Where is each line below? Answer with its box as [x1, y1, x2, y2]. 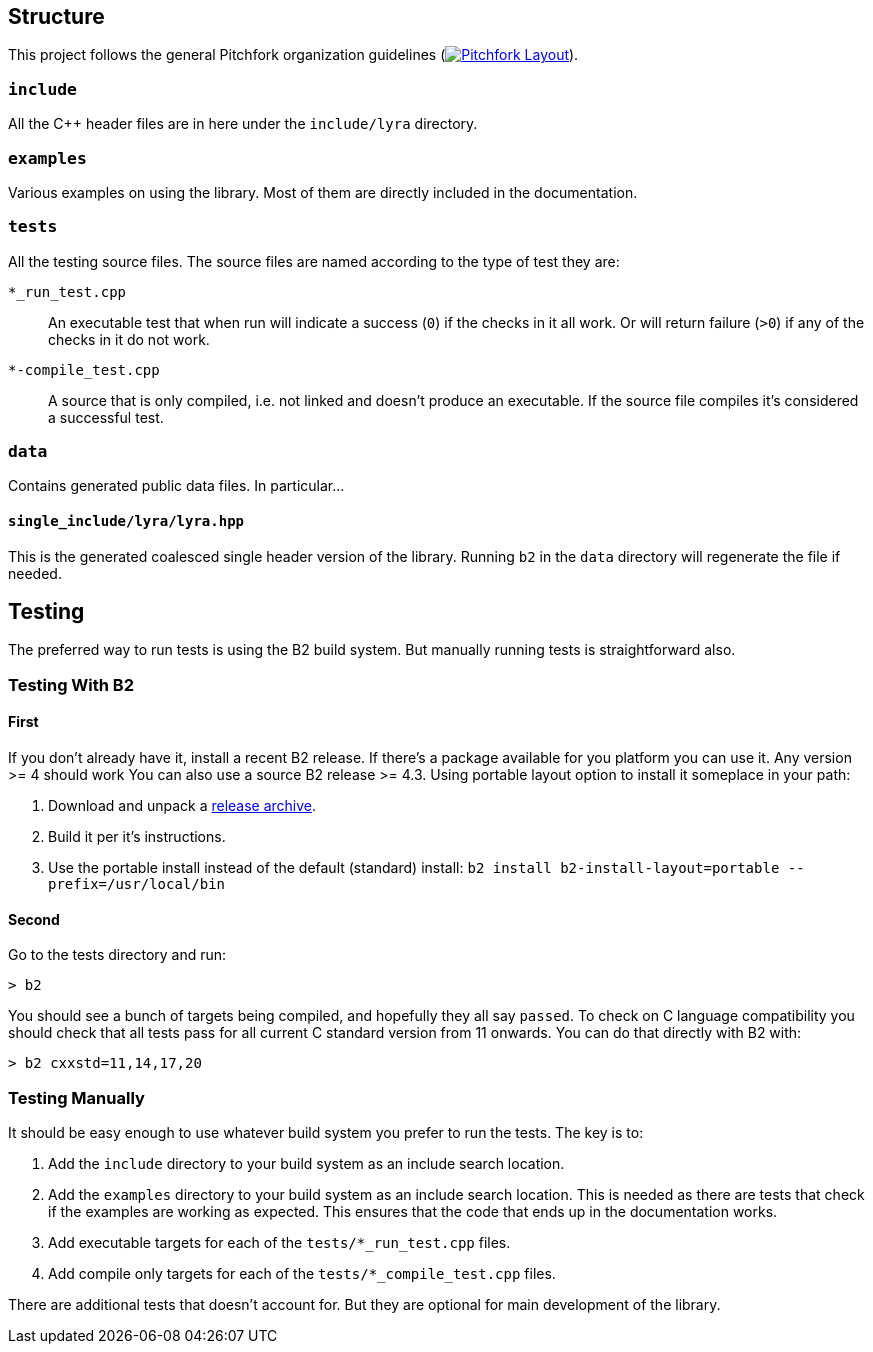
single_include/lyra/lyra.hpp [8, 513, 245, 530]
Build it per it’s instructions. [48, 828, 226, 846]
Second [8, 910, 60, 928]
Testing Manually [8, 1087, 145, 1108]
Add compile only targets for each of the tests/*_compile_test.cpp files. [48, 1265, 556, 1283]
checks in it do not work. [48, 330, 210, 348]
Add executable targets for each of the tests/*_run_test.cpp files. [48, 1234, 511, 1252]
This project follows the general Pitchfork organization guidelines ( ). [8, 46, 579, 64]
